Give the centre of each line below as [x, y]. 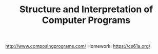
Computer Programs [86, 20]
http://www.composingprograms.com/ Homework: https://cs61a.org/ [78, 46]
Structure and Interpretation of [86, 9]
